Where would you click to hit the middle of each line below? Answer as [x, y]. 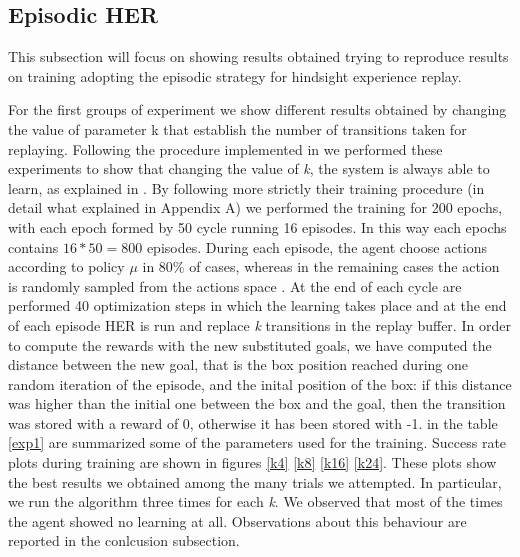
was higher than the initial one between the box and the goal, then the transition [257, 403]
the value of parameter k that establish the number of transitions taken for [237, 128]
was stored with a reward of [93, 422]
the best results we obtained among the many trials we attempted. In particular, [255, 481]
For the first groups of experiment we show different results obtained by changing [257, 109]
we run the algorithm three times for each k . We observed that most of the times [255, 501]
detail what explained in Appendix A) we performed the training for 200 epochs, [255, 207]
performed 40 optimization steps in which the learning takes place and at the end [257, 305]
